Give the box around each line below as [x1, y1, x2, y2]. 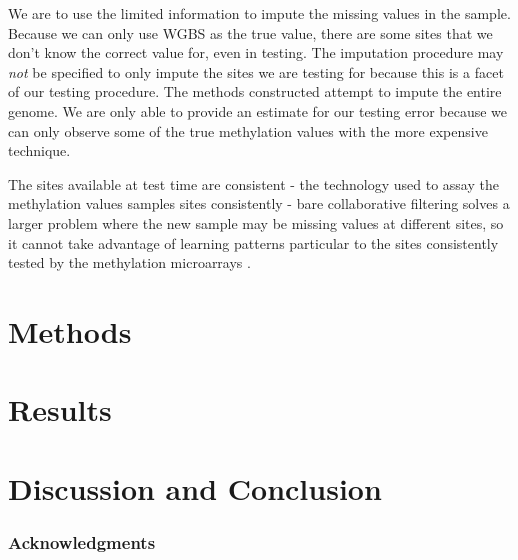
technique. [8, 140, 71, 161]
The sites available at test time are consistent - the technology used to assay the [8, 173, 499, 194]
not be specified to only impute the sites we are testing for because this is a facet [8, 61, 504, 82]
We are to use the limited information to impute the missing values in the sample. [8, 3, 511, 23]
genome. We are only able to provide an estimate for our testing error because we [8, 100, 508, 121]
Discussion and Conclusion [8, 467, 382, 508]
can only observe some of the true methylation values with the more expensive [8, 120, 488, 141]
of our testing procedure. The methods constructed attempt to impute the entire [8, 81, 502, 102]
